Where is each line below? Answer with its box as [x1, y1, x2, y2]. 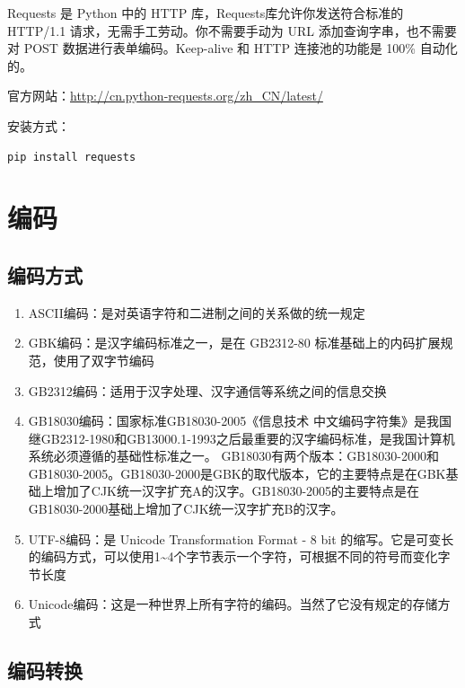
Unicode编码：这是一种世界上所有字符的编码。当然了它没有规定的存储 [28, 595, 438, 613]
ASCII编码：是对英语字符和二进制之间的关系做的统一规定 [28, 303, 365, 322]
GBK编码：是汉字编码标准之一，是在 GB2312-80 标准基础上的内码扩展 [28, 333, 441, 352]
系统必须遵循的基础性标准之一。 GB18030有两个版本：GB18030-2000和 [28, 446, 439, 465]
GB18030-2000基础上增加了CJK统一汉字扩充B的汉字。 [28, 499, 344, 518]
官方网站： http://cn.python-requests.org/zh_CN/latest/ [7, 86, 323, 105]
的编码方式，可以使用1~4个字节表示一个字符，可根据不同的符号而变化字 [28, 547, 451, 566]
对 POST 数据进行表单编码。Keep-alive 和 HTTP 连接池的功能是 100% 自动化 [7, 39, 458, 57]
